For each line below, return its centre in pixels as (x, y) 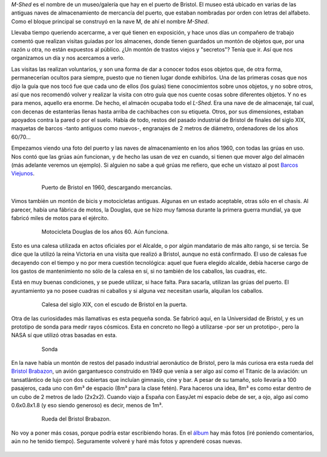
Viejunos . (23, 173)
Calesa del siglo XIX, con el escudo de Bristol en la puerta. (114, 305)
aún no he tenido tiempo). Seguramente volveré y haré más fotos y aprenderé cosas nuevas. (127, 441)
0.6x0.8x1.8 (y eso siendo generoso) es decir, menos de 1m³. (87, 405)
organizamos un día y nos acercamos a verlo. (68, 58)
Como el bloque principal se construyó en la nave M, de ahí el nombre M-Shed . (110, 21)
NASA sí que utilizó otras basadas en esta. (64, 335)
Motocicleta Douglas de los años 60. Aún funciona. (105, 232)
